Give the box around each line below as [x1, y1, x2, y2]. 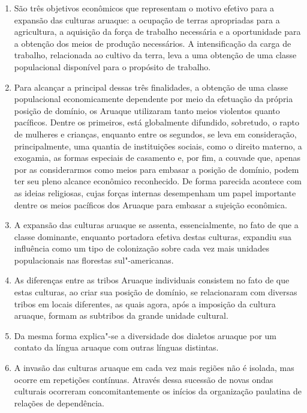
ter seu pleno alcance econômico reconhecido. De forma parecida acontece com [14, 175, 302, 187]
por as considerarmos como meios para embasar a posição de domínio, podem [14, 163, 299, 175]
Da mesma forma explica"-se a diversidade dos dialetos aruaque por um [14, 329, 277, 342]
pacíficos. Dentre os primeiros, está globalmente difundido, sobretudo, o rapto [14, 116, 300, 128]
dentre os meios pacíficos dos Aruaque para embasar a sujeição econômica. [14, 198, 287, 211]
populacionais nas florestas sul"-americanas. [14, 253, 174, 266]
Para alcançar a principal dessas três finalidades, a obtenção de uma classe [14, 80, 288, 93]
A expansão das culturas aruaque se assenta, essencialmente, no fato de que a [14, 219, 299, 231]
